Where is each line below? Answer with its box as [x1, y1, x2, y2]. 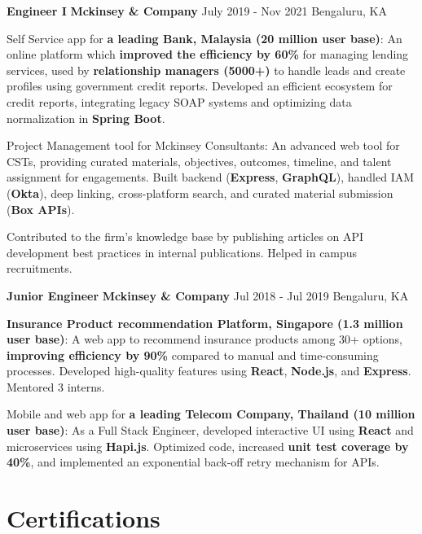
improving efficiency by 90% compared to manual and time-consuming [7, 346, 379, 363]
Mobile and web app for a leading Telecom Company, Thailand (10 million [7, 405, 415, 422]
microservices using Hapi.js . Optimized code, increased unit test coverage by [7, 437, 409, 454]
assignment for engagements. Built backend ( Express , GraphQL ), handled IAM [7, 169, 415, 186]
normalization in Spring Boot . [7, 109, 165, 126]
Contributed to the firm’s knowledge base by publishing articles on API [7, 228, 364, 245]
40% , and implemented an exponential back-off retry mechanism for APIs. [7, 453, 380, 471]
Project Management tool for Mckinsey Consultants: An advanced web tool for [7, 137, 400, 154]
